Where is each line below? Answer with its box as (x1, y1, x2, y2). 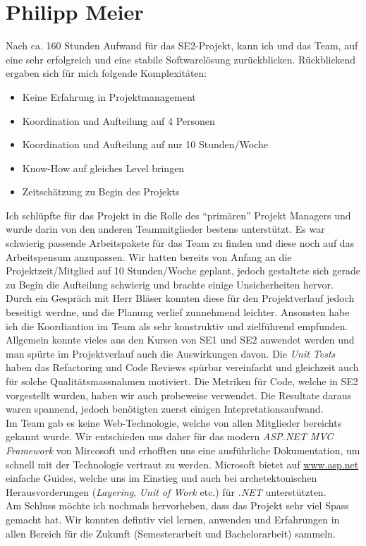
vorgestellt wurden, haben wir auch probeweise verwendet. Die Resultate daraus (6, 387, 352, 402)
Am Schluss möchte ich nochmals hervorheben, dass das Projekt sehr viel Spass (6, 498, 349, 513)
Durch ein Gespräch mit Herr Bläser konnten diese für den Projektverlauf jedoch (6, 291, 355, 305)
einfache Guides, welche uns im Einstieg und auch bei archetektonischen (6, 471, 317, 485)
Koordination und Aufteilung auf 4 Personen (22, 113, 215, 128)
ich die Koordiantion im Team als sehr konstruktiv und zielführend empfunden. (6, 318, 348, 333)
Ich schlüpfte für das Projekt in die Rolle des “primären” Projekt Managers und (6, 207, 351, 222)
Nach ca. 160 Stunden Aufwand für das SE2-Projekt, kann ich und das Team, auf (6, 38, 358, 53)
